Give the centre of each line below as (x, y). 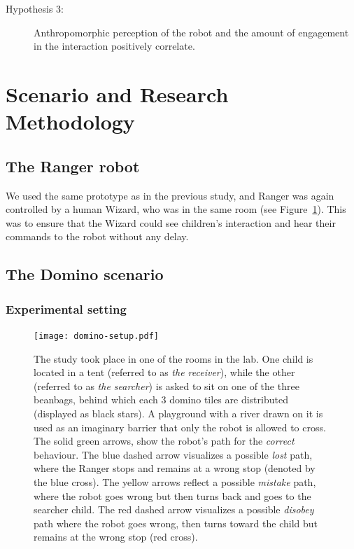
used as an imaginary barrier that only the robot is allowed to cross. (180, 427)
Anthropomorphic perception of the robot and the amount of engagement (191, 32)
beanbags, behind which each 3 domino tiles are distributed (161, 399)
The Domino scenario (85, 274)
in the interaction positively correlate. (114, 46)
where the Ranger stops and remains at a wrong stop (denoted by (175, 468)
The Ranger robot (73, 166)
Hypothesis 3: (35, 8)
